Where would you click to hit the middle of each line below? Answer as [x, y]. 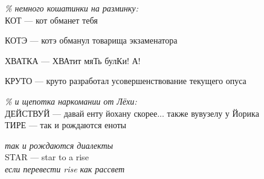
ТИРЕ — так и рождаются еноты [66, 125]
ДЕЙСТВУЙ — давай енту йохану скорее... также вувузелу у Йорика [132, 113]
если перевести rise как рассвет [65, 168]
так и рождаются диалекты [59, 145]
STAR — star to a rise [47, 157]
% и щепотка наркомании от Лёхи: [71, 101]
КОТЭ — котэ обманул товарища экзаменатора [91, 40]
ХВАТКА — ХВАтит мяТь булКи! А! [73, 60]
